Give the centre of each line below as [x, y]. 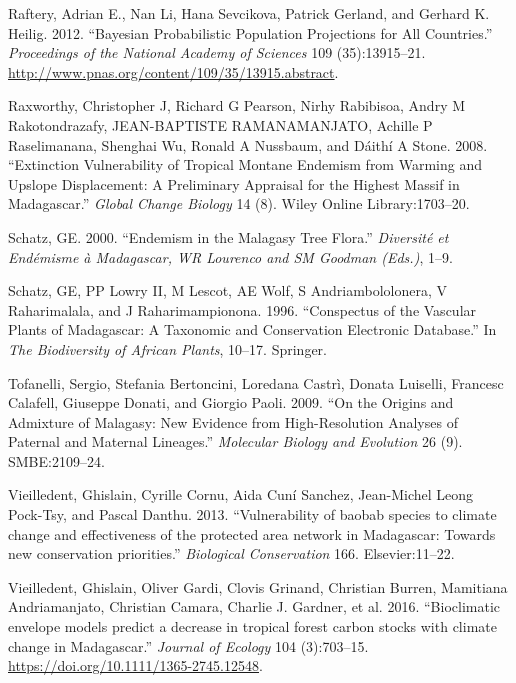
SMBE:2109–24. [56, 460]
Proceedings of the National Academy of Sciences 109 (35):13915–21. [217, 52]
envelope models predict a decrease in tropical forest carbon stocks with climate [252, 626]
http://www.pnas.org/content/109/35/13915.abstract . [173, 71]
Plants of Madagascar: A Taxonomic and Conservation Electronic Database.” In [252, 329]
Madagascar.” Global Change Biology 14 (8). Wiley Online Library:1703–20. [239, 203]
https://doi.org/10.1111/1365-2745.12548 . [135, 665]
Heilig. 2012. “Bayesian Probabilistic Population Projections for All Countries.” [250, 32]
